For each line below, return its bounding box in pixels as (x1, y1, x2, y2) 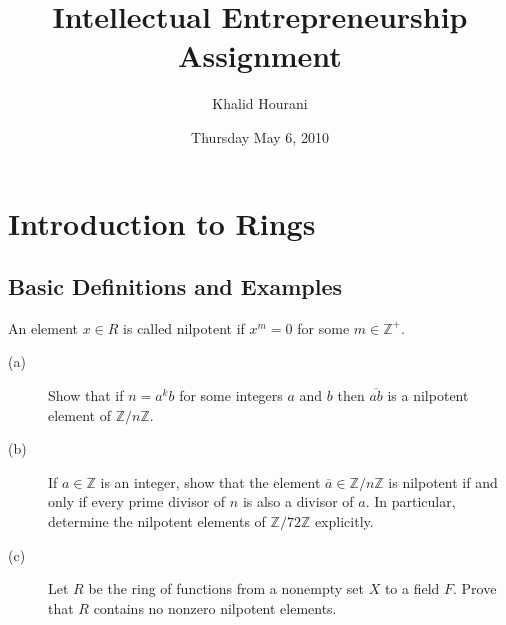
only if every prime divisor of (48, 491, 226, 512)
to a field (384, 578, 440, 599)
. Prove (453, 578, 497, 599)
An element (8, 317, 78, 338)
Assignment (178, 35, 342, 76)
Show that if (48, 385, 124, 406)
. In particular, (365, 491, 456, 512)
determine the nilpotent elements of (48, 511, 266, 532)
